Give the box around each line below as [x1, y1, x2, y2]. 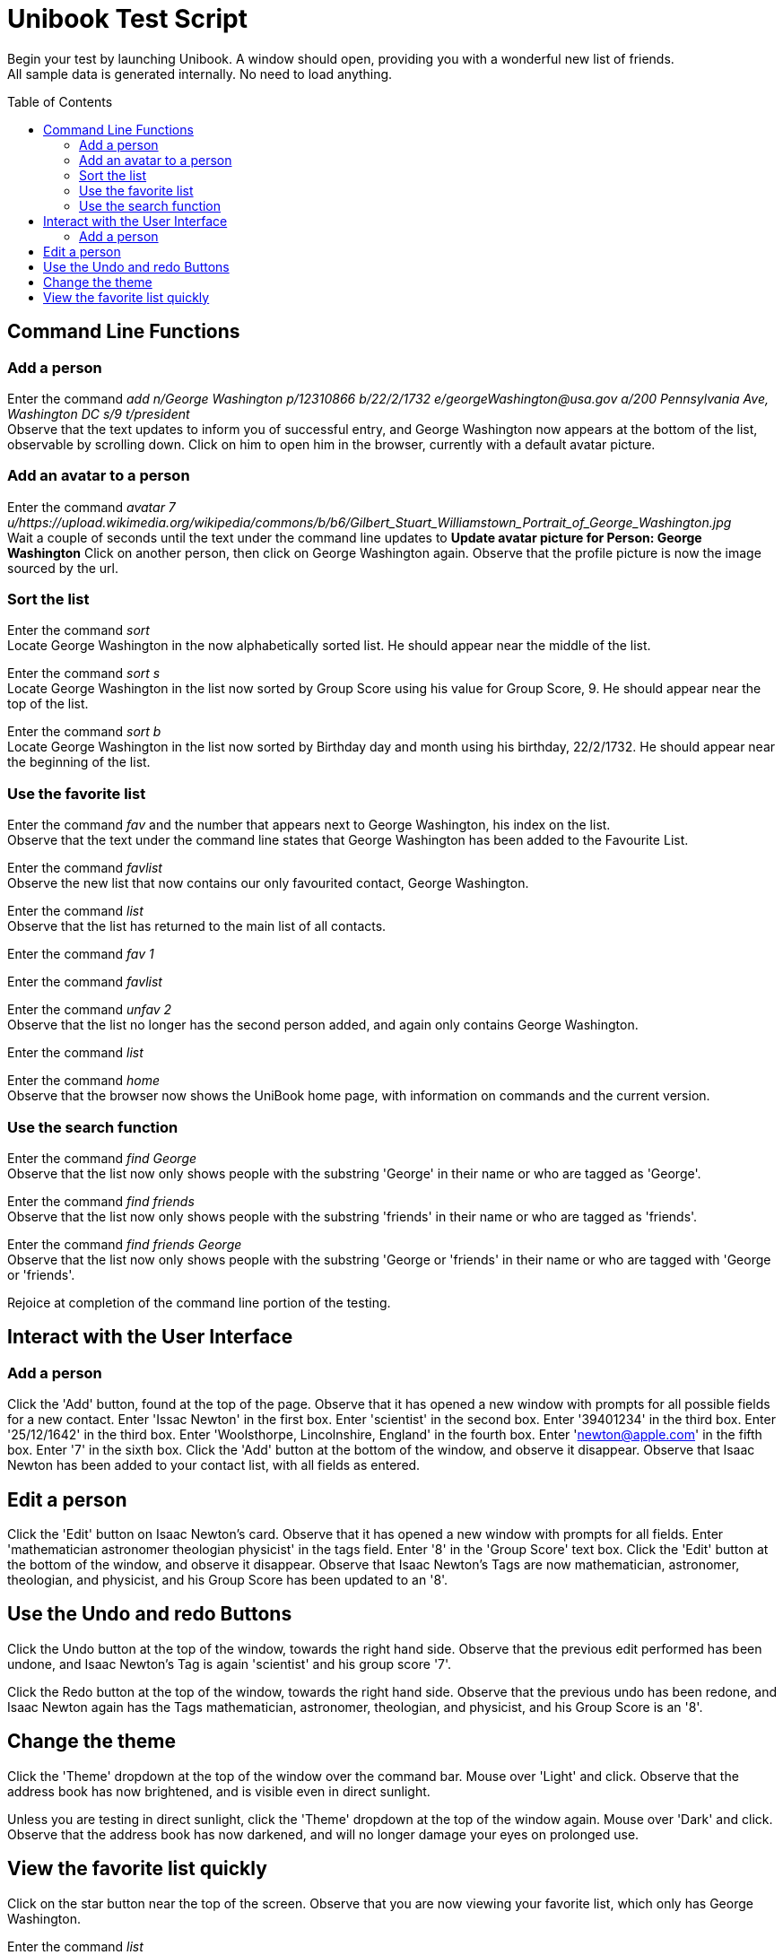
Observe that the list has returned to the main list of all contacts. [7, 918, 387, 934]
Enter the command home [7, 1073, 161, 1089]
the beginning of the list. [7, 754, 151, 770]
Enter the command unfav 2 [7, 1002, 172, 1018]
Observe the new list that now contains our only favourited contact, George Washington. [7, 875, 529, 891]
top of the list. [7, 696, 89, 712]
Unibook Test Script [7, 4, 248, 34]
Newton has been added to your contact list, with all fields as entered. [7, 1457, 421, 1473]
